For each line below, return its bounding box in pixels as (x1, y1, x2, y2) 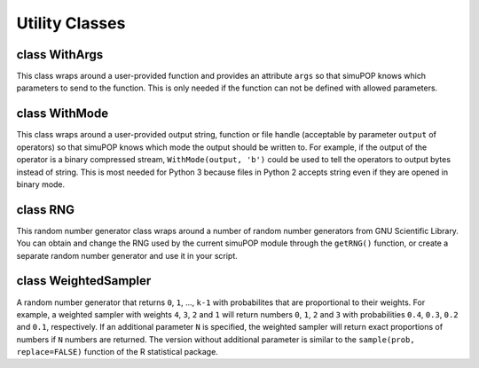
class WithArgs (16, 47, 104, 62)
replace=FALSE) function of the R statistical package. (16, 347, 219, 357)
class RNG (16, 202, 75, 217)
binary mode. (16, 178, 66, 190)
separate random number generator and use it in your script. (16, 250, 239, 261)
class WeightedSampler (16, 273, 152, 288)
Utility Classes (16, 13, 126, 33)
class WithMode (16, 106, 109, 121)
